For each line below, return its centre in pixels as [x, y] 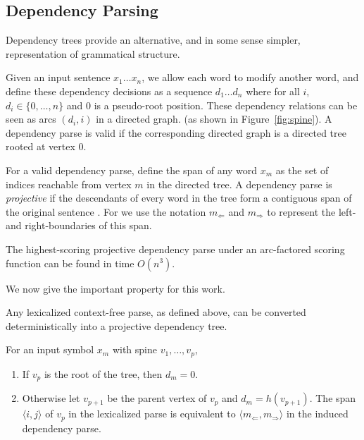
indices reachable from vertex [69, 184]
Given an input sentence [58, 77]
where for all [273, 91]
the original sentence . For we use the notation [106, 211]
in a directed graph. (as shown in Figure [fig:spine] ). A [214, 119]
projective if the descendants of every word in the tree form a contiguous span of [179, 198]
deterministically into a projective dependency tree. [117, 325]
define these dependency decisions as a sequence [109, 91]
